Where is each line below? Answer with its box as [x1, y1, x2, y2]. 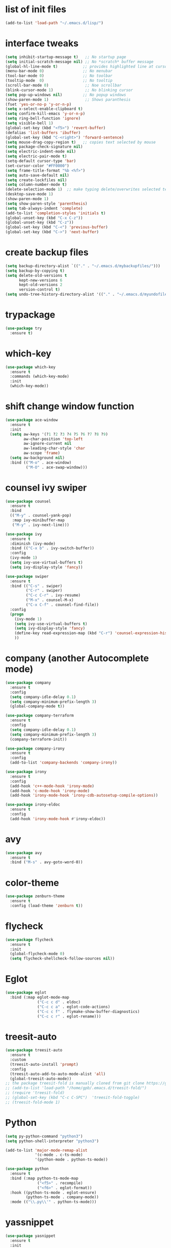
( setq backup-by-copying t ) [5, 268, 65, 273]
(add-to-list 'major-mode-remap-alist [5, 1148, 88, 1153]
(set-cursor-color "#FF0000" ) [5, 163, 70, 168]
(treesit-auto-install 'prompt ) [10, 1062, 79, 1067]
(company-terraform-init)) [10, 736, 67, 742]
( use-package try [5, 326, 42, 331]
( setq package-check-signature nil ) [5, 144, 83, 150]
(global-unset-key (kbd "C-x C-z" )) [5, 215, 83, 220]
